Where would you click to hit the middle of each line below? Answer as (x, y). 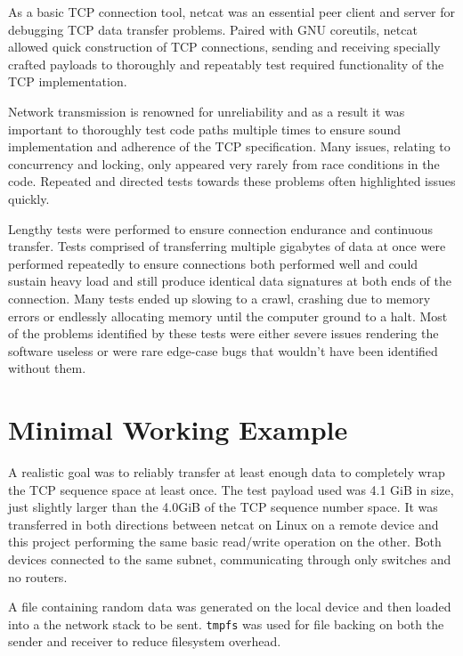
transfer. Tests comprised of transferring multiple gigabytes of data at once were (227, 246)
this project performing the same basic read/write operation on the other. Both (225, 542)
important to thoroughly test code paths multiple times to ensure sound (205, 129)
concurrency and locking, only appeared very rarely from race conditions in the (224, 163)
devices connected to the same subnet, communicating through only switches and (230, 559)
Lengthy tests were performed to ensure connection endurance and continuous (221, 228)
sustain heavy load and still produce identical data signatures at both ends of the (230, 281)
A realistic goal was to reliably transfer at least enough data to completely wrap (227, 472)
